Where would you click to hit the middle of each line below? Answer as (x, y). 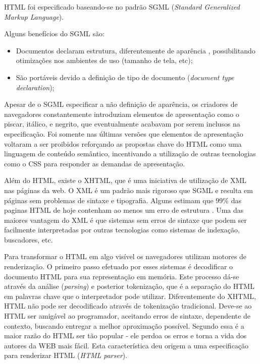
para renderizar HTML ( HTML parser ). (66, 355)
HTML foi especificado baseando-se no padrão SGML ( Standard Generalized (122, 7)
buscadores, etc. (29, 239)
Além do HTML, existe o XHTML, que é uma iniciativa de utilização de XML (125, 180)
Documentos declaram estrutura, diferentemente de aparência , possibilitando (136, 50)
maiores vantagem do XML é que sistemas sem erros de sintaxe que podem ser (125, 220)
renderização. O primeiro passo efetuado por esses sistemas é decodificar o (119, 266)
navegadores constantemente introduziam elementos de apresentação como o (122, 114)
